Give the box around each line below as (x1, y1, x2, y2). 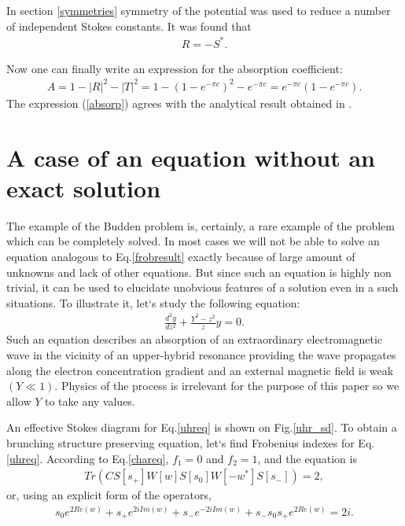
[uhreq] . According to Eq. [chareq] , (6, 450, 169, 466)
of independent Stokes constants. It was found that (6, 17, 252, 34)
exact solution (6, 171, 161, 204)
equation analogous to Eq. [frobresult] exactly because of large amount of (6, 248, 355, 264)
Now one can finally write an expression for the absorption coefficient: (6, 60, 343, 76)
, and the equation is (257, 450, 357, 466)
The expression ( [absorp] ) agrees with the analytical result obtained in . (6, 94, 352, 111)
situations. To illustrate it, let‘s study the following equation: (6, 294, 300, 311)
